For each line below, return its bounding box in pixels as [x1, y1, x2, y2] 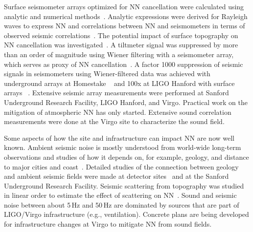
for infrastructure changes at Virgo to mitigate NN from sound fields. [4, 219, 212, 229]
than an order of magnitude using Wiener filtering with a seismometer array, [4, 49, 234, 59]
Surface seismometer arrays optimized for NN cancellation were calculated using [4, 1, 244, 11]
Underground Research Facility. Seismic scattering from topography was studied [4, 180, 244, 190]
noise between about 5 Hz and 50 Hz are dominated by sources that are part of [4, 199, 239, 210]
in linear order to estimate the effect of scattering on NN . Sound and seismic [4, 190, 237, 200]
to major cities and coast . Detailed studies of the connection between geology [4, 161, 239, 171]
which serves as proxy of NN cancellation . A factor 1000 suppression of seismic [4, 59, 243, 69]
